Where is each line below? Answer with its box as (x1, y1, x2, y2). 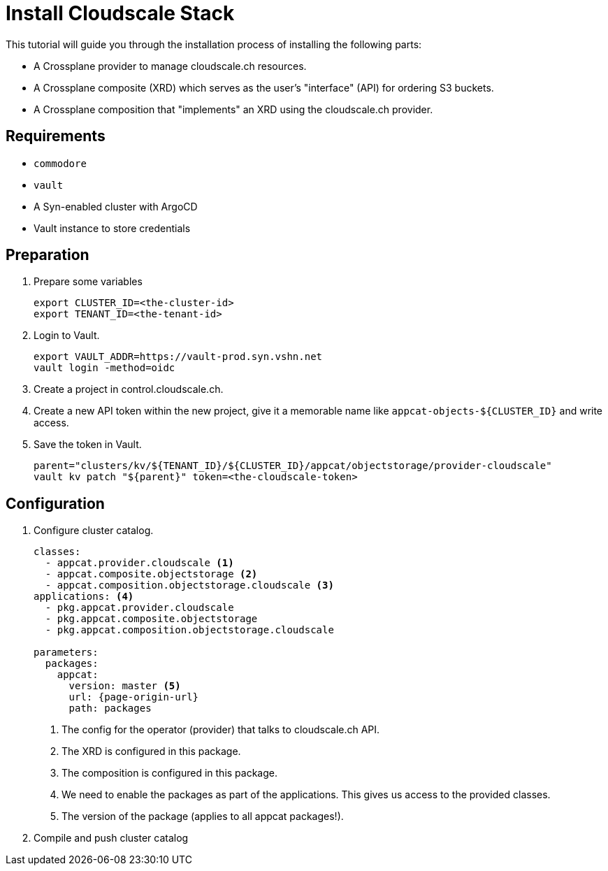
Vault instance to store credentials (34, 222, 191, 234)
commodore (34, 157, 87, 169)
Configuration (6, 494, 105, 512)
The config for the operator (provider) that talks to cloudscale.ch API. (61, 724, 380, 736)
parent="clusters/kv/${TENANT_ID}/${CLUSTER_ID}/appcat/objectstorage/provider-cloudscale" (34, 460, 552, 472)
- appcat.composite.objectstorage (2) (45, 568, 258, 580)
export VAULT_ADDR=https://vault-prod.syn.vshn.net (34, 351, 323, 363)
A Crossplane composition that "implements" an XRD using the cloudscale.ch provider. (34, 103, 433, 115)
